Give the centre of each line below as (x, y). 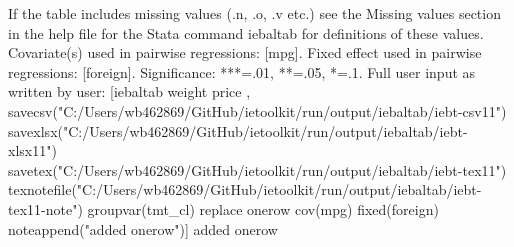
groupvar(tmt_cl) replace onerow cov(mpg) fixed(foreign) (263, 208)
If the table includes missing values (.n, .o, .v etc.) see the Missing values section (254, 13)
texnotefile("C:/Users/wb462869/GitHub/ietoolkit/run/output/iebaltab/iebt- (245, 189)
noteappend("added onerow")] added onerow (143, 228)
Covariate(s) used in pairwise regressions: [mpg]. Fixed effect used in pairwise (245, 52)
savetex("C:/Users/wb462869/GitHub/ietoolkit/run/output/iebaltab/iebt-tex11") (257, 169)
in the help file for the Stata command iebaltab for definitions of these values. (246, 32)
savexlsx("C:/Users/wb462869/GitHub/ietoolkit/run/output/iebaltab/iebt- (238, 130)
